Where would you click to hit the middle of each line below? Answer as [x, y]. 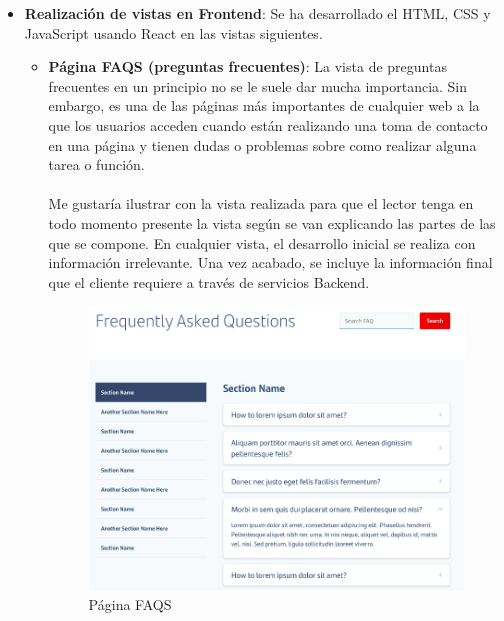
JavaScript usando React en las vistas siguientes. [173, 32]
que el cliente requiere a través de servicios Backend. [209, 281]
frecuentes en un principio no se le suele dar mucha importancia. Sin [258, 85]
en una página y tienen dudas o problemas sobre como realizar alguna [262, 144]
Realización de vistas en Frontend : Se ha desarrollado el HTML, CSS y [257, 13]
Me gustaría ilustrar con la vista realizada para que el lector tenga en [261, 203]
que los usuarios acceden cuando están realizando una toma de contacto [268, 124]
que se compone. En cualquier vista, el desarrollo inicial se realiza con [262, 242]
